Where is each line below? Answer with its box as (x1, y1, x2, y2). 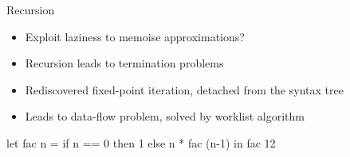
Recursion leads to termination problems (25, 55, 224, 71)
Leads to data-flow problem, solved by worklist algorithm (25, 108, 305, 124)
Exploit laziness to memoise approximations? (25, 28, 245, 44)
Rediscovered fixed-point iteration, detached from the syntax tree (25, 81, 344, 98)
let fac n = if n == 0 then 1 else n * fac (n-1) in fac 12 (6, 134, 276, 151)
